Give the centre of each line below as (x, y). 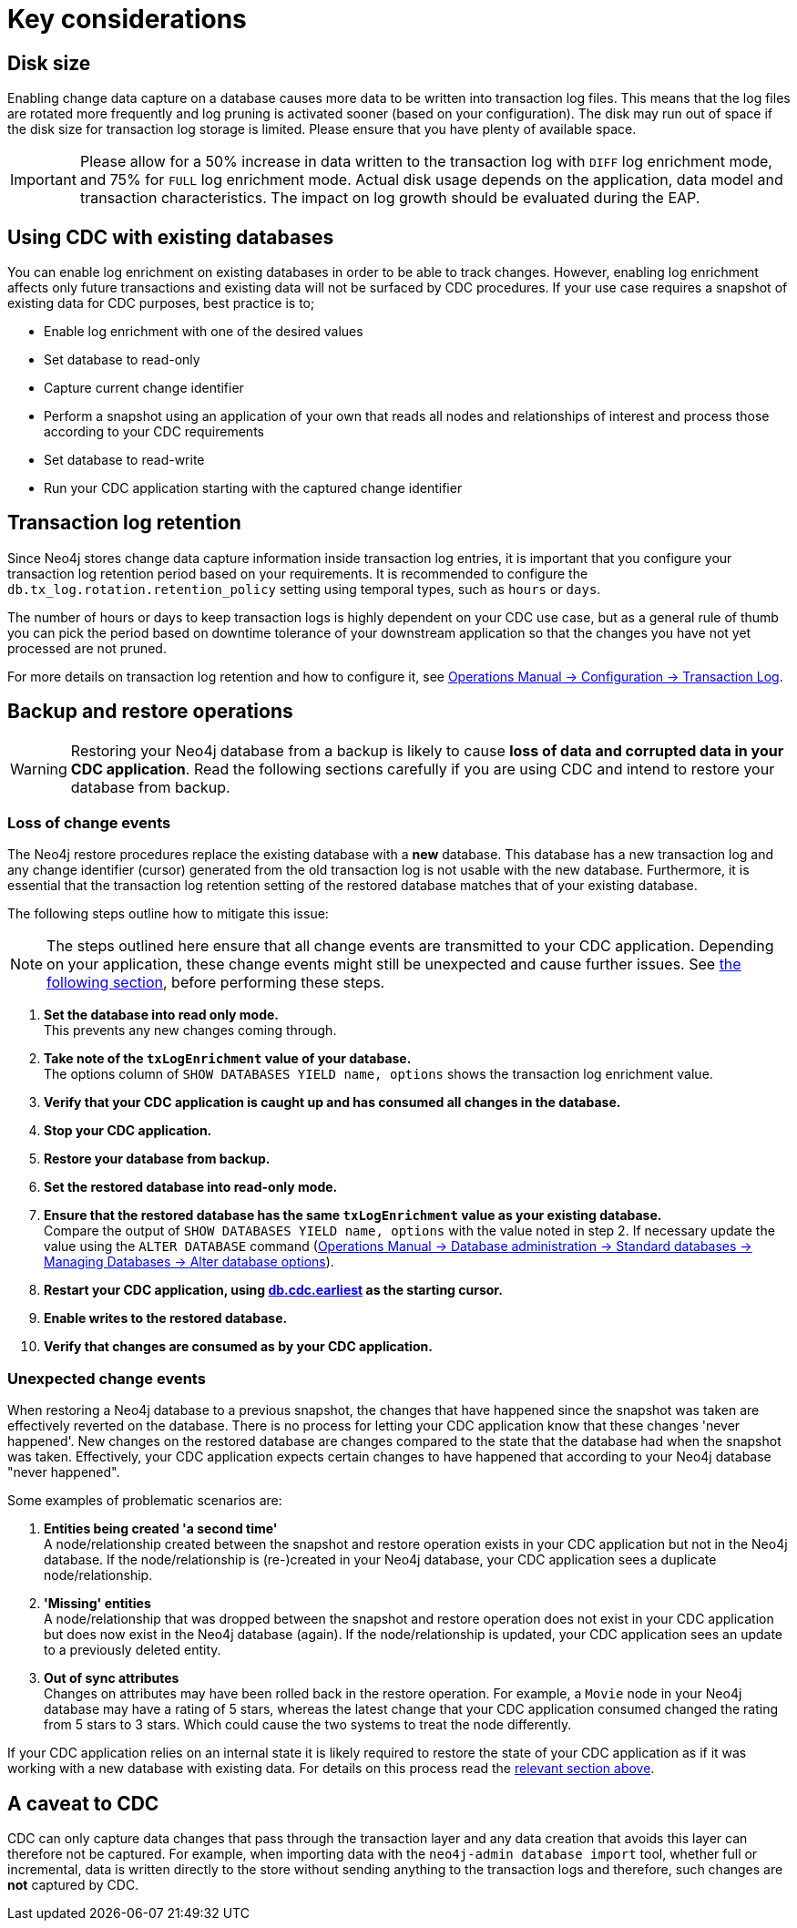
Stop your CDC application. (128, 1131)
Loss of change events (89, 823)
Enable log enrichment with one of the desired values (204, 332)
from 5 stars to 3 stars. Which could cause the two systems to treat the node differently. (308, 1725)
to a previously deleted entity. (133, 1650)
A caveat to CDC (83, 1803)
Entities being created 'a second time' (161, 1529)
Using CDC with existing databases (171, 237)
